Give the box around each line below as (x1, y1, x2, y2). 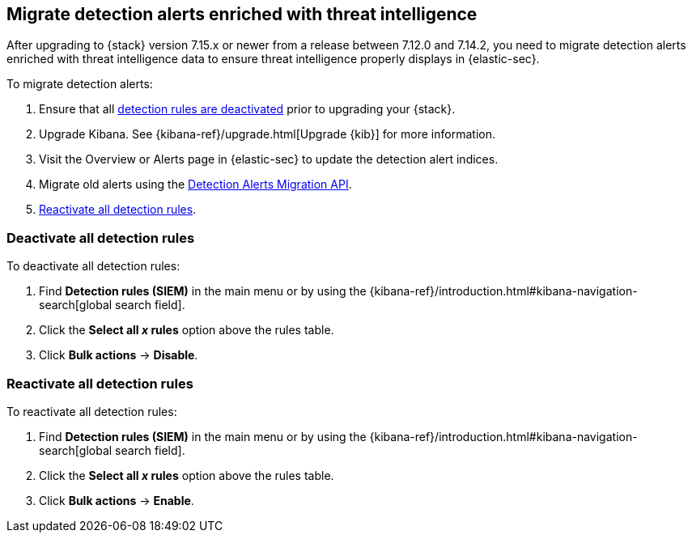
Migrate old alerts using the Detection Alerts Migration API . (39, 177, 352, 192)
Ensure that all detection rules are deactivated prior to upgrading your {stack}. (39, 102, 456, 117)
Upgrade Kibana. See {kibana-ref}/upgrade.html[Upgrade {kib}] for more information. (39, 127, 495, 142)
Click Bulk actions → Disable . (39, 348, 198, 363)
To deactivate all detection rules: (6, 259, 180, 274)
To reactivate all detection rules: (6, 404, 177, 418)
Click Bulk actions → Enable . (39, 493, 194, 507)
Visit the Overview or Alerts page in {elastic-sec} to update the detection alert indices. (39, 152, 499, 167)
